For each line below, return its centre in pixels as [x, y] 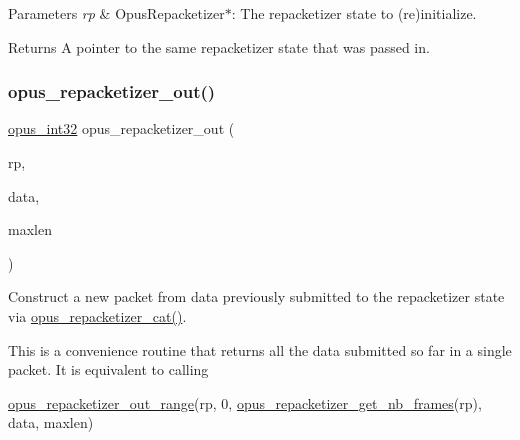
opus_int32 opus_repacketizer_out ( [121, 128]
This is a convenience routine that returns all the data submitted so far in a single [260, 349]
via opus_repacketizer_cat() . [97, 315]
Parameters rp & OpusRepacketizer [116, 13]
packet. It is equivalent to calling [108, 369]
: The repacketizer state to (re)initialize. [354, 13]
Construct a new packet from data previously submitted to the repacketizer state [256, 296]
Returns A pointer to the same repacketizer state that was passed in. [219, 46]
